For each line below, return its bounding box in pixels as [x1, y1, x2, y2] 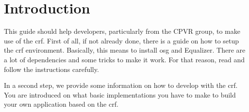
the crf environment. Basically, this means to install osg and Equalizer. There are [4, 45, 246, 55]
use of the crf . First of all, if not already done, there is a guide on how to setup [4, 35, 239, 45]
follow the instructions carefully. [4, 64, 99, 74]
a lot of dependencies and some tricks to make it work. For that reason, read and [4, 54, 245, 64]
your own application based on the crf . [4, 99, 118, 109]
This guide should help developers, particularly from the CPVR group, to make [4, 26, 240, 36]
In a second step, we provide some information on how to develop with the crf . [4, 80, 238, 90]
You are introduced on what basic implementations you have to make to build [4, 89, 236, 99]
